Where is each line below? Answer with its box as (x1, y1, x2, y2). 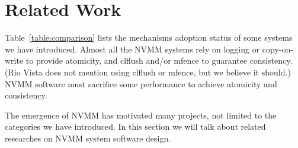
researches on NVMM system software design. (5, 131, 171, 144)
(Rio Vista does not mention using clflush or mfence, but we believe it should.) (5, 65, 291, 78)
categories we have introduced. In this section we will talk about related (5, 120, 266, 133)
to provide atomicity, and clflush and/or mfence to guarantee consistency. (25, 54, 293, 67)
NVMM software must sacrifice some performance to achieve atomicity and (5, 77, 277, 90)
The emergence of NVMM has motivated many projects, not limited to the (5, 108, 277, 121)
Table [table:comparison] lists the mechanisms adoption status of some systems (5, 31, 293, 44)
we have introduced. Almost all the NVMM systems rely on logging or (5, 42, 260, 55)
